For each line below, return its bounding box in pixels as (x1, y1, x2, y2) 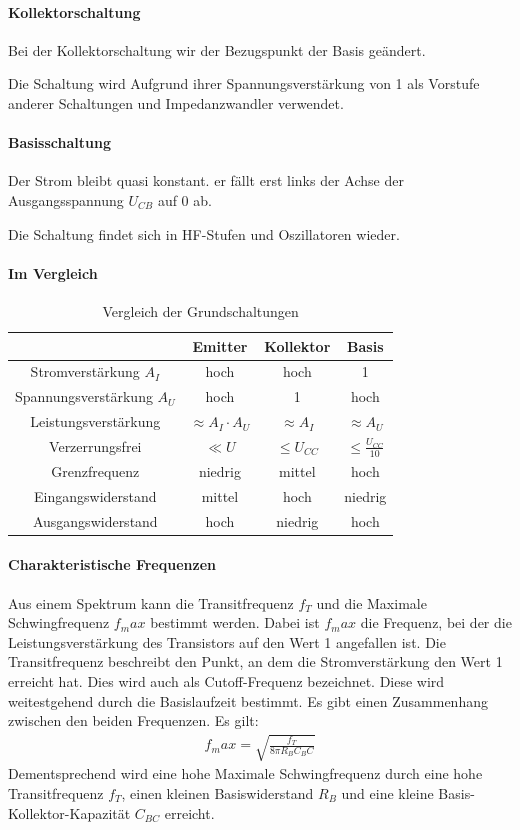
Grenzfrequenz (51, 461, 140, 481)
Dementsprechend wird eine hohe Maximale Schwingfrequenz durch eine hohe (8, 763, 483, 784)
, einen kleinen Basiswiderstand (121, 782, 314, 803)
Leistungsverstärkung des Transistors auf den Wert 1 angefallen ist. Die (8, 631, 446, 652)
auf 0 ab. (157, 189, 212, 210)
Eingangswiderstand (34, 485, 157, 506)
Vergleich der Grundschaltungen (102, 300, 299, 321)
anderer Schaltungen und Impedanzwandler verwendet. (8, 92, 344, 113)
